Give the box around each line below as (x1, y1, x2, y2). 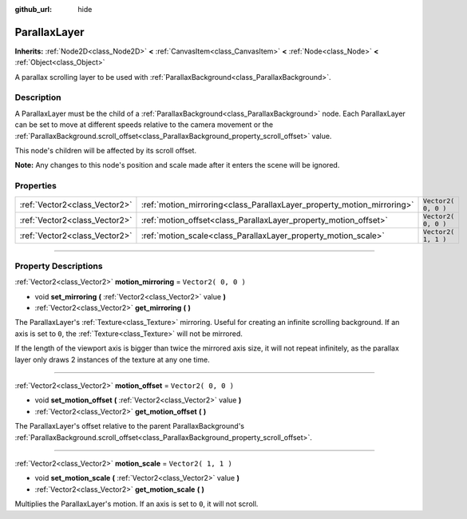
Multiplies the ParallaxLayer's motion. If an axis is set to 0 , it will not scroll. (14, 499, 259, 509)
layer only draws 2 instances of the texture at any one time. (14, 355, 211, 364)
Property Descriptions (14, 260, 103, 271)
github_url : (14, 5, 52, 14)
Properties (14, 180, 57, 192)
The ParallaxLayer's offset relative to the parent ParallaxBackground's (14, 422, 245, 431)
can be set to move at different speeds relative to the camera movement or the (14, 120, 274, 129)
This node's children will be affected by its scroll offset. (14, 146, 197, 155)
